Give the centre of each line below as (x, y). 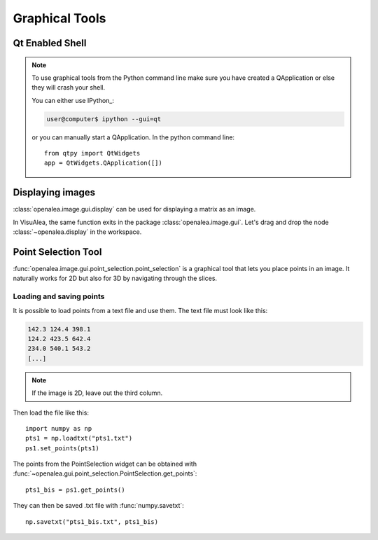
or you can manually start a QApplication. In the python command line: (133, 137)
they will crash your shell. (68, 88)
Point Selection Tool (57, 252)
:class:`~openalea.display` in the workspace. (77, 232)
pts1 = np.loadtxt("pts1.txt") (79, 438)
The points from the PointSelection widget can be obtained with (105, 464)
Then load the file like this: (51, 413)
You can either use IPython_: (73, 100)
